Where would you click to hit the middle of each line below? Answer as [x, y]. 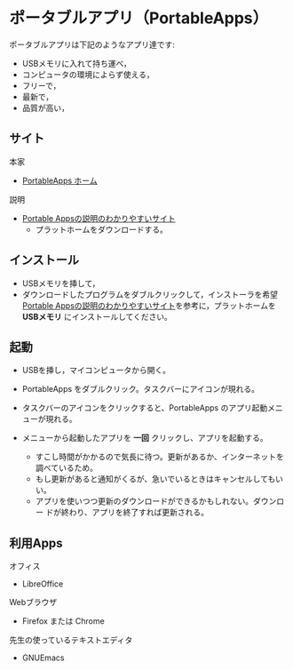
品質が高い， [45, 108]
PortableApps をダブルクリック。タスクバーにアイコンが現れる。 [141, 389]
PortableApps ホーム [59, 180]
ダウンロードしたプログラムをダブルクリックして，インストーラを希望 [150, 294]
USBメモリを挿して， [61, 283]
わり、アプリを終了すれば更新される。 [139, 513]
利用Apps [36, 543]
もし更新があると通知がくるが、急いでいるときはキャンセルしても [155, 479]
